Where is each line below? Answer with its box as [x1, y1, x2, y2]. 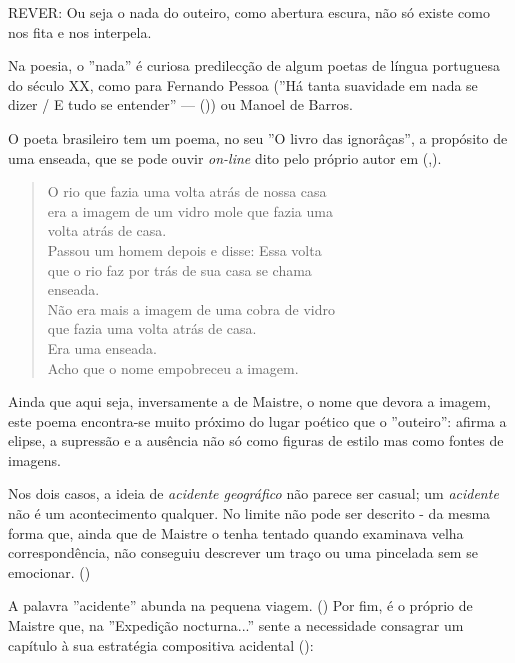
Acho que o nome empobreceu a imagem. [47, 357, 299, 378]
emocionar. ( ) [8, 561, 91, 582]
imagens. [8, 449, 61, 470]
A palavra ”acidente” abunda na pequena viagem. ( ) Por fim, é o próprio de [8, 595, 473, 616]
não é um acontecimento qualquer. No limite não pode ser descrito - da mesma [8, 503, 491, 524]
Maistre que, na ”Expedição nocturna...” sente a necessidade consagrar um [8, 615, 464, 636]
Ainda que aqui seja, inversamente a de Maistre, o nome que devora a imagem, [8, 391, 491, 412]
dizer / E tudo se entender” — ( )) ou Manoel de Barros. [8, 94, 353, 115]
